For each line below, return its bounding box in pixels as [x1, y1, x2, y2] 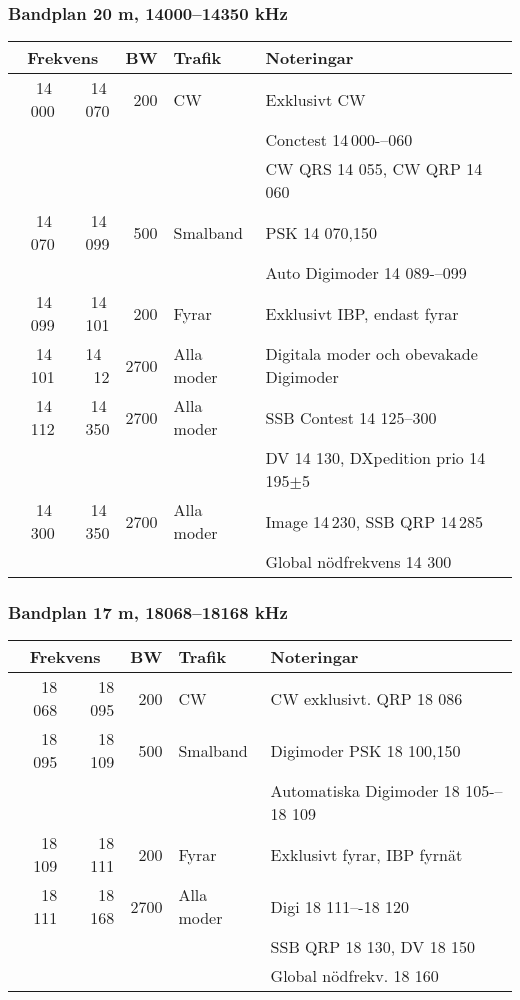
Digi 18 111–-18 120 [270, 894, 410, 918]
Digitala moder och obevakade [265, 342, 478, 366]
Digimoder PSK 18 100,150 [270, 738, 461, 762]
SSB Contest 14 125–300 [265, 405, 437, 429]
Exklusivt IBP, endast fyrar [265, 301, 459, 325]
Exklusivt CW [265, 87, 366, 111]
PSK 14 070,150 [265, 220, 377, 244]
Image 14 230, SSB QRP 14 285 [265, 509, 484, 533]
